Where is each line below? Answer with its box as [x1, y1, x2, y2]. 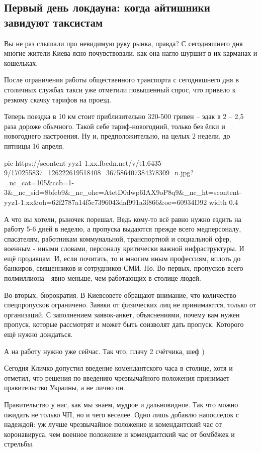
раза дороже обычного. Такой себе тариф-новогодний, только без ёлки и [4, 121, 225, 131]
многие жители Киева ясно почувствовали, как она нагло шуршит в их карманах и [4, 48, 257, 58]
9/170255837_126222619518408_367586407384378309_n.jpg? [4, 167, 194, 178]
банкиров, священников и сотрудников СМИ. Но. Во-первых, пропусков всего [4, 263, 243, 273]
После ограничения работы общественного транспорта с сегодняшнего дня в [4, 74, 239, 85]
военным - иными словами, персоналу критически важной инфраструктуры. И [4, 243, 244, 254]
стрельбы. [4, 438, 34, 449]
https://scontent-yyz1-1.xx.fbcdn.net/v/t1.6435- [15, 157, 164, 168]
